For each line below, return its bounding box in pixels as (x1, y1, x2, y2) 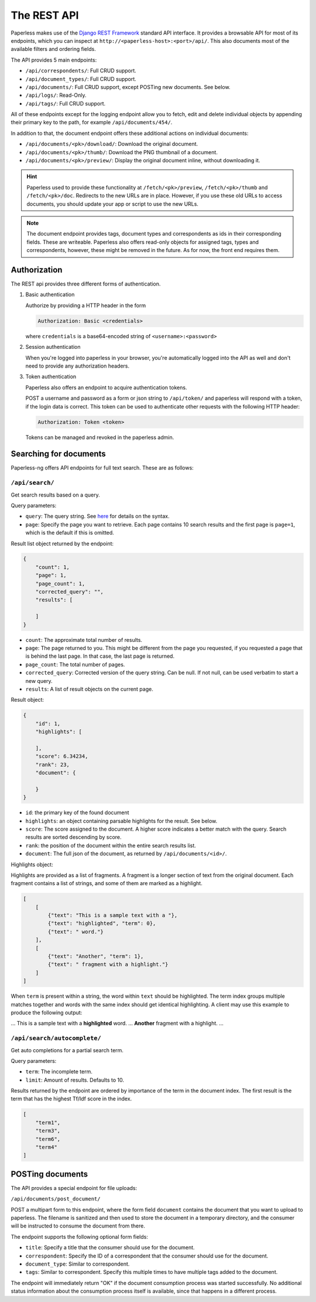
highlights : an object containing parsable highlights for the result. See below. (25, 817, 218, 824)
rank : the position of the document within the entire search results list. (25, 842, 196, 849)
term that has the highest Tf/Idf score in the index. (11, 1095, 132, 1102)
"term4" (35, 1144, 58, 1151)
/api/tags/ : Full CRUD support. (25, 100, 106, 107)
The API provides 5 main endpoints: (11, 56, 97, 63)
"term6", (35, 1136, 61, 1143)
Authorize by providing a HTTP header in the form (25, 302, 146, 309)
